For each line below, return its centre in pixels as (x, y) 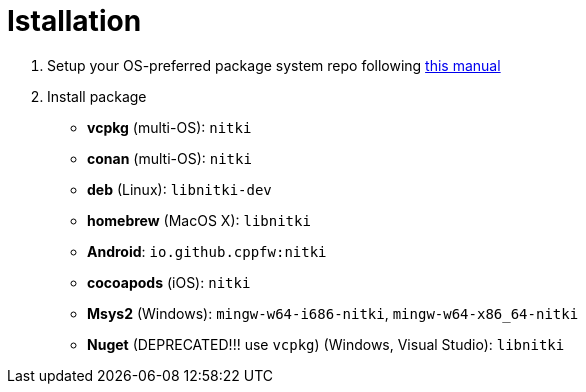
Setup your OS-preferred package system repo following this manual (274, 65)
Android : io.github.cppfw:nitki (207, 251)
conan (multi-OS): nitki (169, 158)
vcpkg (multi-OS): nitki (169, 127)
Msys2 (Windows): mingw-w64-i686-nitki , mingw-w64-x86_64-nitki (333, 313)
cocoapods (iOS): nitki (169, 282)
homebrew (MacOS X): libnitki (199, 220)
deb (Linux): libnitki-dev (179, 189)
